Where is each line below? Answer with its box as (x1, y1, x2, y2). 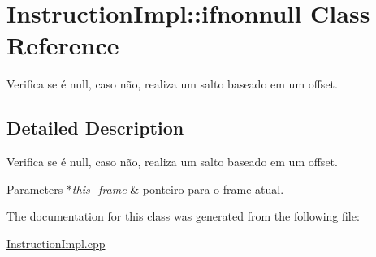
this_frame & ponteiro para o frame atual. (71, 180, 284, 197)
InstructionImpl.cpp (6, 234, 106, 251)
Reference (6, 28, 119, 62)
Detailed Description (6, 115, 184, 140)
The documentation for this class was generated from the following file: (6, 208, 360, 225)
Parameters (6, 180, 63, 197)
